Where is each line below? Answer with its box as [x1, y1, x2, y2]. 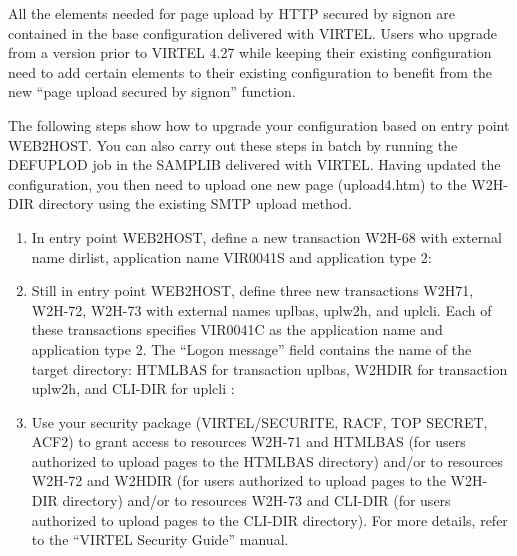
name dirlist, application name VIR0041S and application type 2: [31, 246, 432, 267]
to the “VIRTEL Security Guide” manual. [31, 529, 289, 550]
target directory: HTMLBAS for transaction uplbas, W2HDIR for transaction [31, 358, 508, 379]
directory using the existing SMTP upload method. [38, 193, 352, 214]
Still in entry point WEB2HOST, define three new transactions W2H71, [31, 280, 474, 301]
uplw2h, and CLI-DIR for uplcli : [31, 378, 235, 399]
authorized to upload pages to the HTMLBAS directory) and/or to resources [31, 450, 503, 471]
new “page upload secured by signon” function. [8, 81, 296, 102]
